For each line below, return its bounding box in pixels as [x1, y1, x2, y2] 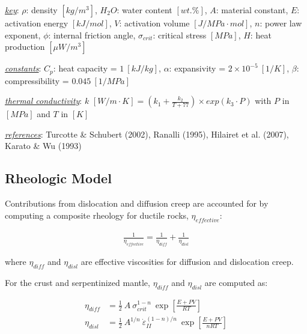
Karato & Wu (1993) [5, 139, 82, 152]
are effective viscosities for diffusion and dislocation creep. [81, 255, 294, 267]
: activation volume [119, 17, 190, 29]
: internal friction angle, [48, 28, 136, 41]
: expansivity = [169, 62, 226, 74]
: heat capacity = [53, 62, 117, 74]
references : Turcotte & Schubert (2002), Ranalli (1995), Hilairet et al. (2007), [5, 127, 289, 140]
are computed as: [204, 276, 268, 288]
